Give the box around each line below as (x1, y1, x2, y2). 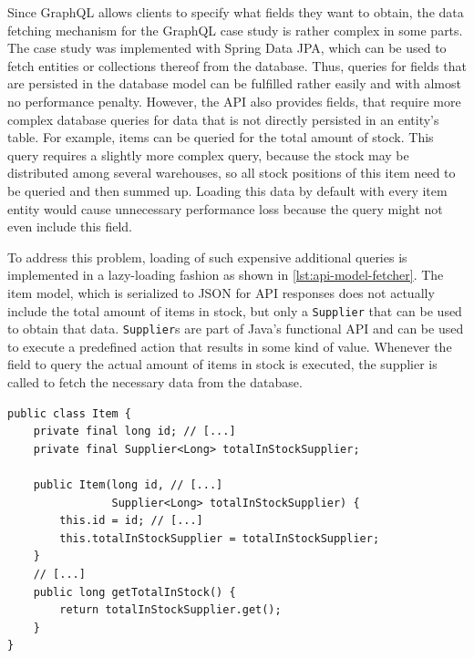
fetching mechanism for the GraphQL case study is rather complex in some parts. (7, 20, 463, 39)
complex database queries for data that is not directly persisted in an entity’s (7, 109, 439, 129)
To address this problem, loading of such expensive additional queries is (7, 247, 407, 266)
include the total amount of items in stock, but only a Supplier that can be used (7, 301, 462, 320)
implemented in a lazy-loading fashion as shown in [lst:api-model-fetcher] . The (7, 265, 444, 284)
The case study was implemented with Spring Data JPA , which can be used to (7, 38, 447, 57)
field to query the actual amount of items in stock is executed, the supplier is (7, 355, 438, 374)
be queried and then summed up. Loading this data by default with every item (7, 180, 448, 200)
